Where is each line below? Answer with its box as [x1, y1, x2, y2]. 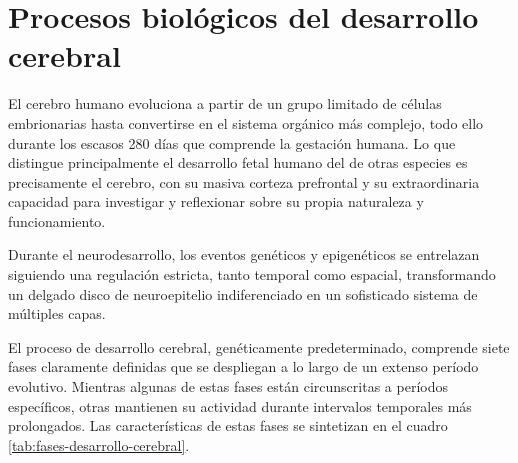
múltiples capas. [8, 303, 106, 324]
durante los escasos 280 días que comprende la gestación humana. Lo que [8, 132, 456, 153]
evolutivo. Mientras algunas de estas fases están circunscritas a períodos [8, 376, 448, 397]
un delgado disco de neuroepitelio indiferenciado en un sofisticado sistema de [8, 283, 478, 304]
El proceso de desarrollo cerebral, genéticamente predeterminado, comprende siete [8, 336, 510, 357]
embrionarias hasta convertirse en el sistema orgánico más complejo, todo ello [8, 112, 484, 133]
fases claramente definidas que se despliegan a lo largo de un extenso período [8, 356, 479, 377]
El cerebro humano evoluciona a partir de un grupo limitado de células [8, 93, 442, 114]
